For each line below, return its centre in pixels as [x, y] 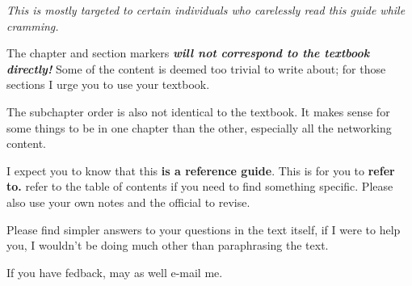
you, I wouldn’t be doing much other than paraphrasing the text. [168, 245]
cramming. [33, 25]
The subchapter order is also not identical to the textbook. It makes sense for [198, 111]
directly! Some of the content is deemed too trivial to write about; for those [196, 68]
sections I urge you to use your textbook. [108, 84]
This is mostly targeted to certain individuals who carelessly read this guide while [206, 10]
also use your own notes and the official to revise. [128, 202]
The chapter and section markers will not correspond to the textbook [188, 53]
